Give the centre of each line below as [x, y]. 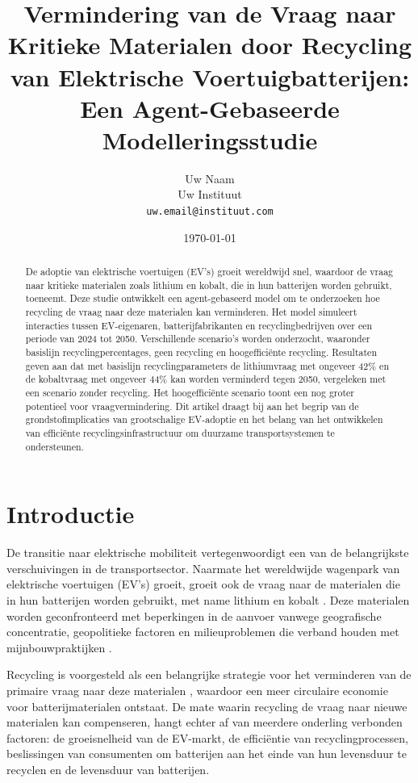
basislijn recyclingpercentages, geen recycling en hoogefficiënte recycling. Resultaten [201, 352]
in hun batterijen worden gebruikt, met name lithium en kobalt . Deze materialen [208, 600]
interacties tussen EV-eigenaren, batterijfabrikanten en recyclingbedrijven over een [199, 325]
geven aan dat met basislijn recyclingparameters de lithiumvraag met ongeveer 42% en [207, 365]
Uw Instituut [210, 194]
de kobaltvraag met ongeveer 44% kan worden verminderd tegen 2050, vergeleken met [206, 379]
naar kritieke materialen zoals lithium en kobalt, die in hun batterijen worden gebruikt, [209, 285]
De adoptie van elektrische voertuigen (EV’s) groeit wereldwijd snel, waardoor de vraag [209, 272]
